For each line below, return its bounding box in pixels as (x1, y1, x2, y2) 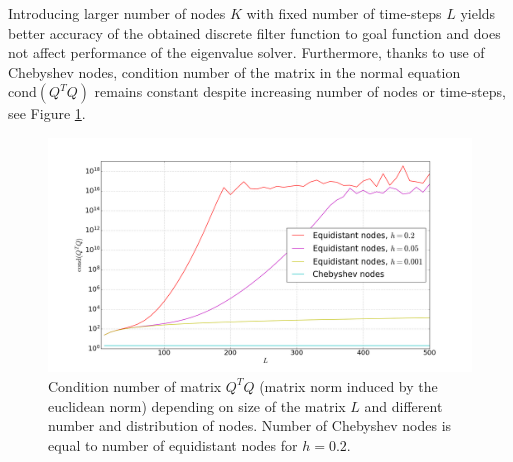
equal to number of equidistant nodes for (48, 434, 298, 455)
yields (460, 3, 496, 23)
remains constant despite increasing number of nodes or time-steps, (94, 81, 506, 102)
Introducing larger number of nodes (8, 3, 226, 23)
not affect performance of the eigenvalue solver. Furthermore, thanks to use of (8, 42, 485, 63)
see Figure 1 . (8, 103, 86, 124)
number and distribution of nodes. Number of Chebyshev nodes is (48, 415, 452, 436)
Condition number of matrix (48, 375, 222, 396)
